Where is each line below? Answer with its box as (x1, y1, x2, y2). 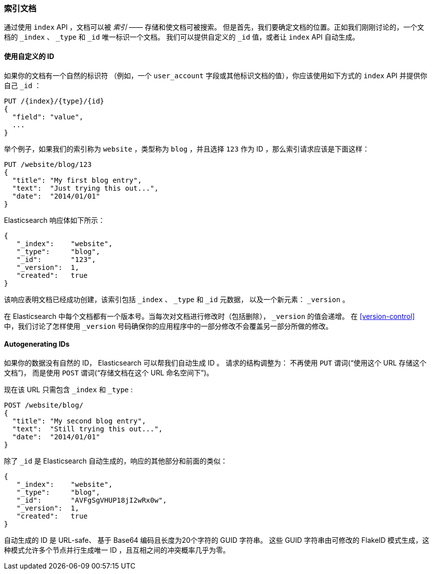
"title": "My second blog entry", (12, 417, 146, 425)
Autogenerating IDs (4, 340, 70, 349)
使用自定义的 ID (4, 52, 54, 60)
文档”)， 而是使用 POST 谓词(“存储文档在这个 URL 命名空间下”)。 (4, 368, 214, 377)
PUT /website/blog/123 (4, 160, 92, 168)
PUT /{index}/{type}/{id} (4, 97, 105, 105)
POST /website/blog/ (4, 401, 84, 409)
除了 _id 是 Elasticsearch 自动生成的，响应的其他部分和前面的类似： (4, 456, 227, 465)
